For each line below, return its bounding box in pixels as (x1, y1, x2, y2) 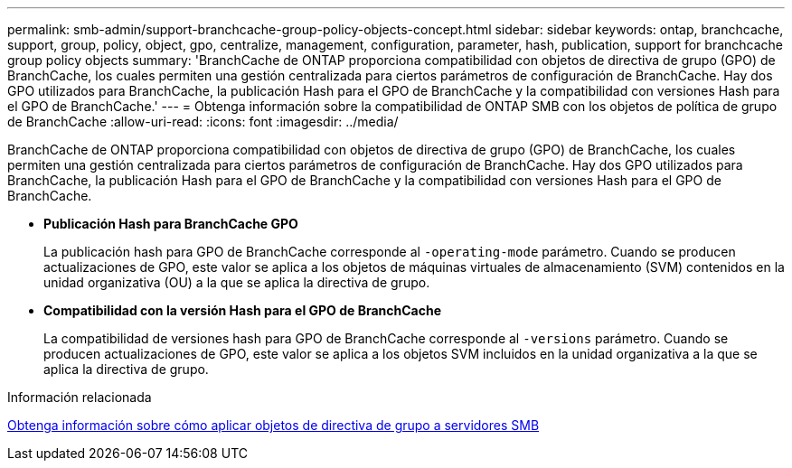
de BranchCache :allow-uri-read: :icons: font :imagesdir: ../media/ (7, 114, 399, 129)
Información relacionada (7, 389, 152, 405)
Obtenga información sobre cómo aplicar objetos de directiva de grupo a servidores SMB (7, 417, 540, 433)
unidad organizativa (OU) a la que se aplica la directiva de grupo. (43, 275, 430, 290)
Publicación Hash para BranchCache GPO (43, 216, 298, 231)
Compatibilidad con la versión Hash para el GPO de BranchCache (43, 303, 442, 318)
